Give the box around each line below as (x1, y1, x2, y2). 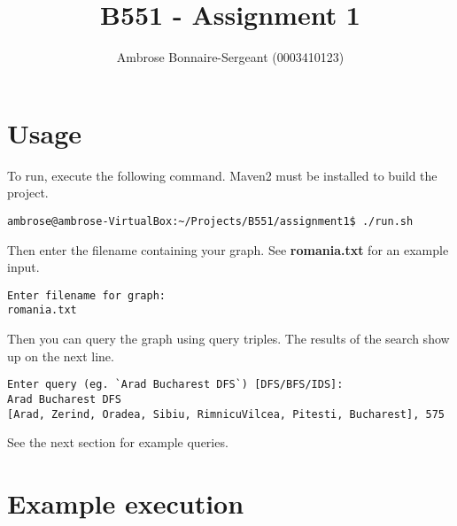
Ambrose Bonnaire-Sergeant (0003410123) (116, 48, 345, 66)
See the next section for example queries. (7, 433, 228, 452)
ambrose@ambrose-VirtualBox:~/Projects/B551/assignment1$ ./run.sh (7, 214, 414, 228)
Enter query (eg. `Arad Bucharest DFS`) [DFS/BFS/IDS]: (7, 378, 344, 391)
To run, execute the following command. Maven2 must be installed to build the (7, 166, 438, 184)
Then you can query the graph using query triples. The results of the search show (7, 329, 450, 347)
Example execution (7, 484, 244, 521)
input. (7, 258, 40, 276)
